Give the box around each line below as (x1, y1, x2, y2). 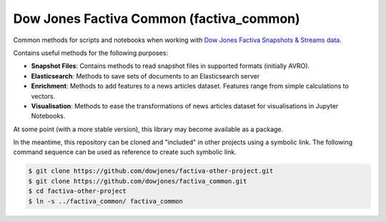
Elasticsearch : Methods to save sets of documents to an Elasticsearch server (31, 71, 260, 80)
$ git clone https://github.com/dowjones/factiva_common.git (28, 177, 247, 185)
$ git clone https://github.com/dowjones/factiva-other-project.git (28, 167, 274, 175)
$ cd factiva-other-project (28, 187, 127, 196)
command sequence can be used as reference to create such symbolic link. (13, 148, 237, 156)
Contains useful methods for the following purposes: (13, 49, 168, 57)
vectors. (31, 91, 56, 100)
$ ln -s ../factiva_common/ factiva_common (28, 197, 184, 205)
